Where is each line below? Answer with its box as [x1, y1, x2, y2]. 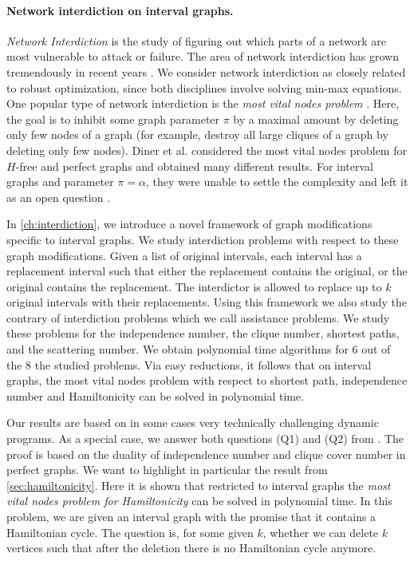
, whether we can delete [262, 523, 379, 540]
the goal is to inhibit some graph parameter [6, 110, 220, 127]
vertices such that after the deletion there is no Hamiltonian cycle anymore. [6, 539, 377, 556]
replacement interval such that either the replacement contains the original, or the [6, 263, 408, 279]
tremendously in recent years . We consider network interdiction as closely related [6, 63, 406, 80]
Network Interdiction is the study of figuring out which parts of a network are [6, 32, 386, 49]
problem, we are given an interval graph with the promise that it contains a [6, 508, 377, 525]
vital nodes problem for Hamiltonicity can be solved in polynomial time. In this [6, 492, 392, 509]
